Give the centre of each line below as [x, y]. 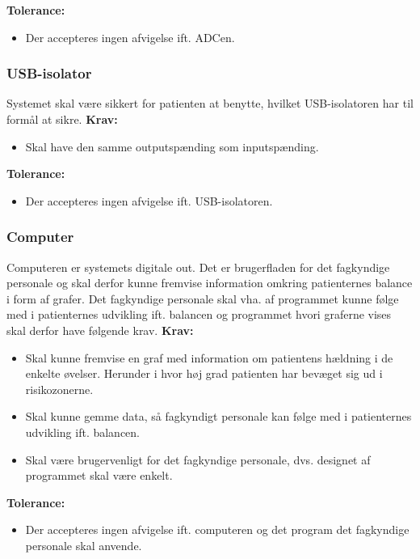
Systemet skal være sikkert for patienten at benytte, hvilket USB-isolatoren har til [210, 103]
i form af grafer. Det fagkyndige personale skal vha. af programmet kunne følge [203, 298]
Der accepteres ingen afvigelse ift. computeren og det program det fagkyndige [217, 529]
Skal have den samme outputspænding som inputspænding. [172, 146]
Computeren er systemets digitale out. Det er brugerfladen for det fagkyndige [198, 267]
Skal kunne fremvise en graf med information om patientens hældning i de [209, 357]
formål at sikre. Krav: [62, 119]
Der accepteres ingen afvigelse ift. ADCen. [130, 37]
